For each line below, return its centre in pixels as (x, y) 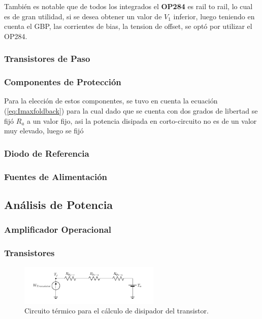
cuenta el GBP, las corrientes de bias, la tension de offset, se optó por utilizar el (128, 26)
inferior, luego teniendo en (214, 16)
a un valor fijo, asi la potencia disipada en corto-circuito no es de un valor (142, 120)
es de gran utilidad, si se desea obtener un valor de (83, 16)
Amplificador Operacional (58, 229)
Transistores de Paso (47, 59)
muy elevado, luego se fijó (44, 131)
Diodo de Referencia (47, 153)
